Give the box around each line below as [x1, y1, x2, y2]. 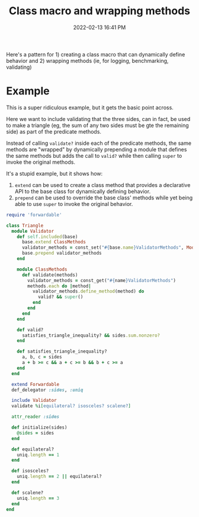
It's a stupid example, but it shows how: [6, 170, 103, 177]
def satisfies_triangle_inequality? [17, 348, 108, 354]
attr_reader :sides [11, 414, 60, 420]
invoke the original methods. [6, 158, 76, 166]
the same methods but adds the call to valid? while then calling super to [6, 152, 182, 159]
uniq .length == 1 [17, 452, 60, 458]
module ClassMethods [17, 266, 68, 272]
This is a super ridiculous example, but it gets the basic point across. [6, 104, 174, 111]
